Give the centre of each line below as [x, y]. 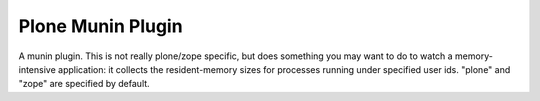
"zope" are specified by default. [84, 84]
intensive [37, 69]
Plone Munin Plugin [101, 26]
